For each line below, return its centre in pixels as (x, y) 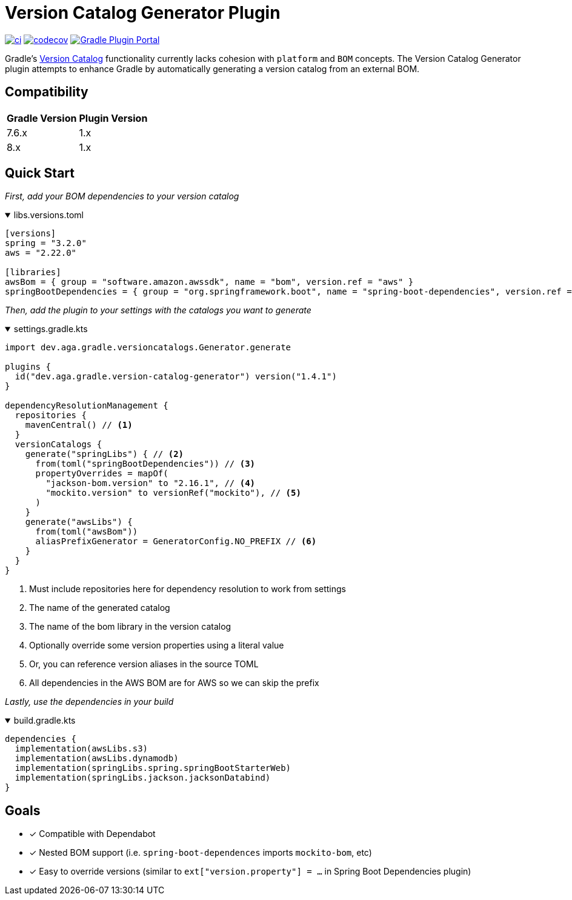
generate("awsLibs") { (79, 522)
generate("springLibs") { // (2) (105, 454)
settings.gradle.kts (51, 329)
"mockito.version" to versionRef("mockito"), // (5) (173, 493)
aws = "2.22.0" (41, 253)
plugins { (28, 367)
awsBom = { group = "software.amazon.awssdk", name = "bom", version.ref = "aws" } (209, 282)
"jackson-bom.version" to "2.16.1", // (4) (151, 483)
